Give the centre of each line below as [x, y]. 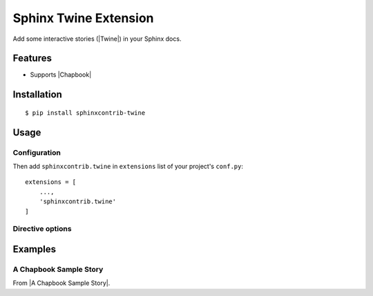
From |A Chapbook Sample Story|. [61, 283]
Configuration [37, 152]
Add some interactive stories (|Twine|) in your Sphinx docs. [97, 39]
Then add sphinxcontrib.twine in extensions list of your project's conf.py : [128, 167]
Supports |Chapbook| [61, 75]
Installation [37, 94]
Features [32, 58]
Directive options [42, 229]
